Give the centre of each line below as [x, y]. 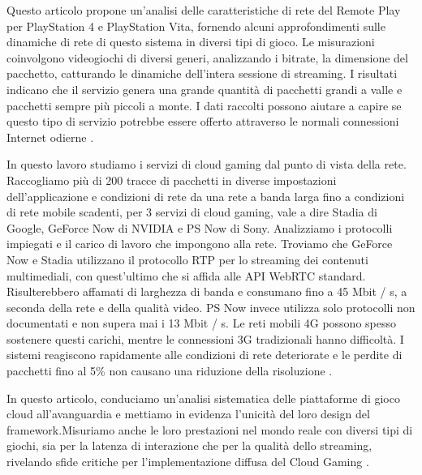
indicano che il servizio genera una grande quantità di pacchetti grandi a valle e [205, 89]
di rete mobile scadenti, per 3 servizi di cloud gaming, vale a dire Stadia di [192, 212]
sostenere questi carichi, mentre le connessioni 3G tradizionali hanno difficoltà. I [205, 338]
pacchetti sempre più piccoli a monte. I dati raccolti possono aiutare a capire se [204, 105]
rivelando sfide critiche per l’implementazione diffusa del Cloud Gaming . [188, 462]
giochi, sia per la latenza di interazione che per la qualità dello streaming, [189, 445]
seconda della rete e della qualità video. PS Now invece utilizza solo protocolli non [211, 307]
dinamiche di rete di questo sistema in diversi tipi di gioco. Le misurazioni [191, 42]
